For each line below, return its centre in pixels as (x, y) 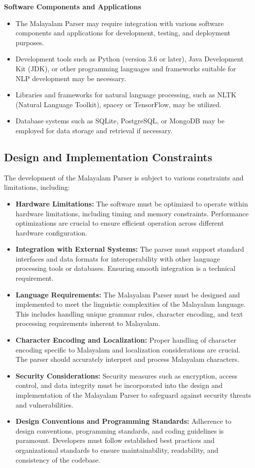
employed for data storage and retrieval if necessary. (94, 130)
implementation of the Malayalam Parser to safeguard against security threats (133, 395)
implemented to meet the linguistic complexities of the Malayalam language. (130, 304)
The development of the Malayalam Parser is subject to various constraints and (124, 177)
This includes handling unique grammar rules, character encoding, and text (129, 313)
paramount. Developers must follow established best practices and (115, 440)
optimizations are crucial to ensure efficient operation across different (120, 223)
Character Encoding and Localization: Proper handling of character (126, 340)
